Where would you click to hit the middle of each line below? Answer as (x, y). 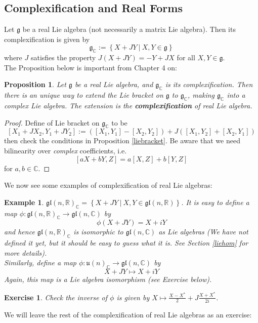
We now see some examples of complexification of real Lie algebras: (108, 185)
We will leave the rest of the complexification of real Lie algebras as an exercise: (128, 314)
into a (236, 95)
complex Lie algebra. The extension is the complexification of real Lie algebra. (128, 105)
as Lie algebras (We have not (203, 232)
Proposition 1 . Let (35, 84)
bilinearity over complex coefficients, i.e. (66, 150)
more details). (26, 252)
